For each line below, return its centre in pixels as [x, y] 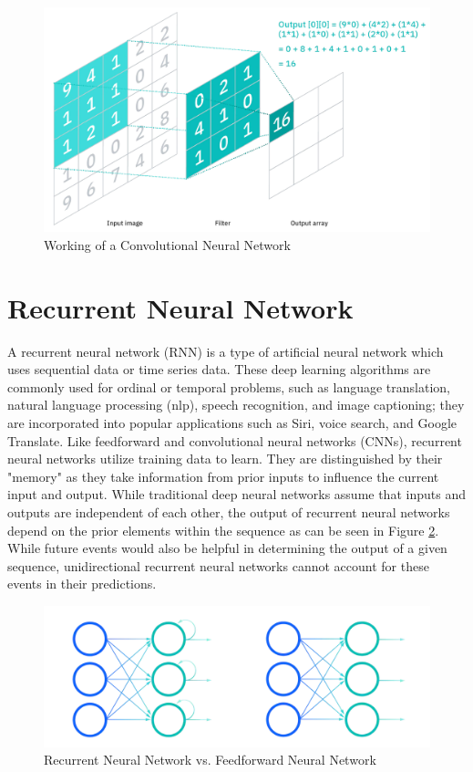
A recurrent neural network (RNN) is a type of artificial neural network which [226, 351]
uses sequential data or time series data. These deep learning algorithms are [219, 369]
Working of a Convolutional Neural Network [167, 244]
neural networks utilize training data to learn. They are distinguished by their [225, 459]
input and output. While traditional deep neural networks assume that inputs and [236, 494]
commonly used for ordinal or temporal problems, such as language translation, [229, 386]
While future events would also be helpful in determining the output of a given [227, 548]
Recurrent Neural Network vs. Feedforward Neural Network [210, 760]
